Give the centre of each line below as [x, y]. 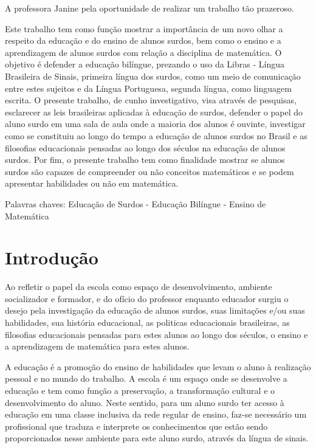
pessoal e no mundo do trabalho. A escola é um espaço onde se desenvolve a [146, 378]
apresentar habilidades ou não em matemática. [92, 183]
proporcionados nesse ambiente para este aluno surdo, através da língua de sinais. [157, 438]
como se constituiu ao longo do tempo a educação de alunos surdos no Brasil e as [156, 135]
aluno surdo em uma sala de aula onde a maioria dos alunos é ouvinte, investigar [155, 124]
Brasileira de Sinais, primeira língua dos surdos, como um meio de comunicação [153, 76]
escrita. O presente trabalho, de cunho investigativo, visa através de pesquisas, [151, 100]
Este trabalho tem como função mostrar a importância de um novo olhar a [144, 28]
